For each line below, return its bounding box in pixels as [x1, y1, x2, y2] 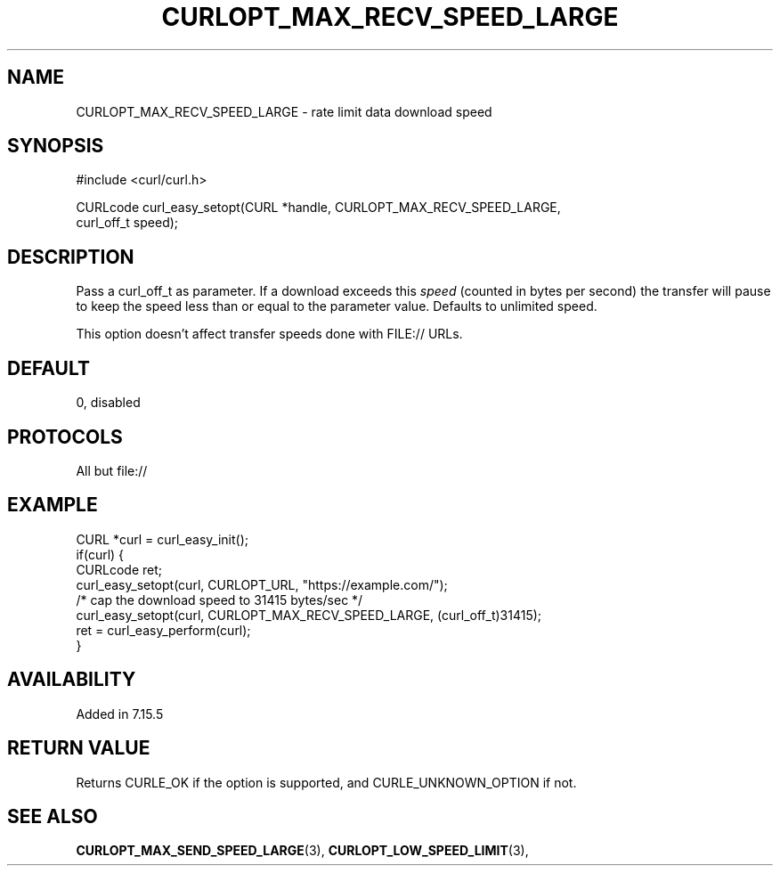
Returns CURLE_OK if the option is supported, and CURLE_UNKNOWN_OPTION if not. [76, 774, 577, 790]
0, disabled [76, 395, 141, 411]
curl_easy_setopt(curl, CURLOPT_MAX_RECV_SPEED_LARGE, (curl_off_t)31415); [76, 607, 542, 623]
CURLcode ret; [76, 561, 163, 577]
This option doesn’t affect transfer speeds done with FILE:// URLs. [76, 326, 463, 342]
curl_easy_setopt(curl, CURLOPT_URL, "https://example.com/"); [76, 576, 448, 592]
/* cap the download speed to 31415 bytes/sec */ [76, 592, 363, 608]
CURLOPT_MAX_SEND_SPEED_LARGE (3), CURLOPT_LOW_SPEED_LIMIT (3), [76, 843, 529, 859]
